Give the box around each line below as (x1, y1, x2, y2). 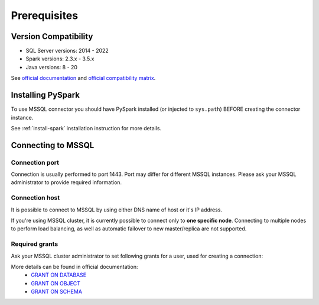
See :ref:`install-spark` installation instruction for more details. (11, 124, 162, 131)
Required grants (11, 240, 58, 248)
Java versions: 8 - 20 (25, 63, 78, 70)
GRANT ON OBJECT (31, 280, 81, 287)
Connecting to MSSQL (11, 140, 95, 150)
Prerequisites (11, 9, 79, 22)
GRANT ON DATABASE (31, 271, 87, 278)
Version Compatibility (11, 31, 93, 41)
